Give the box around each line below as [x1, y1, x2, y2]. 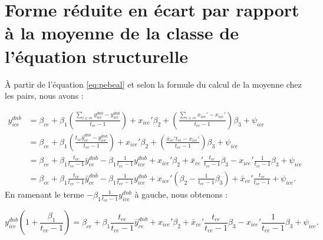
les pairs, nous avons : [5, 89, 84, 102]
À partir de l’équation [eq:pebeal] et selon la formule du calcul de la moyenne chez [5, 78, 302, 90]
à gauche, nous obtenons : [134, 188, 228, 200]
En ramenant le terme [5, 188, 84, 200]
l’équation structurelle [5, 44, 189, 68]
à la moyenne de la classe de [5, 21, 239, 45]
